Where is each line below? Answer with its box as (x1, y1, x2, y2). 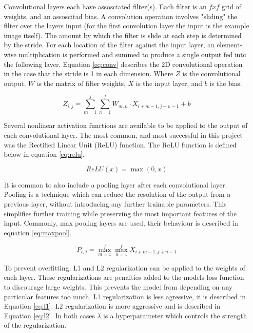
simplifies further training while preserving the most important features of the (4, 208, 237, 218)
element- (216, 40, 242, 50)
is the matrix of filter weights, (37, 78, 126, 88)
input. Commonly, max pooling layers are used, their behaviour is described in (4, 218, 238, 228)
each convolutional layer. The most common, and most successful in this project (4, 130, 243, 140)
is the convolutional (182, 68, 241, 79)
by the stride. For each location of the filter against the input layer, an (4, 40, 215, 50)
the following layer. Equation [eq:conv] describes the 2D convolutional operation (4, 59, 243, 69)
